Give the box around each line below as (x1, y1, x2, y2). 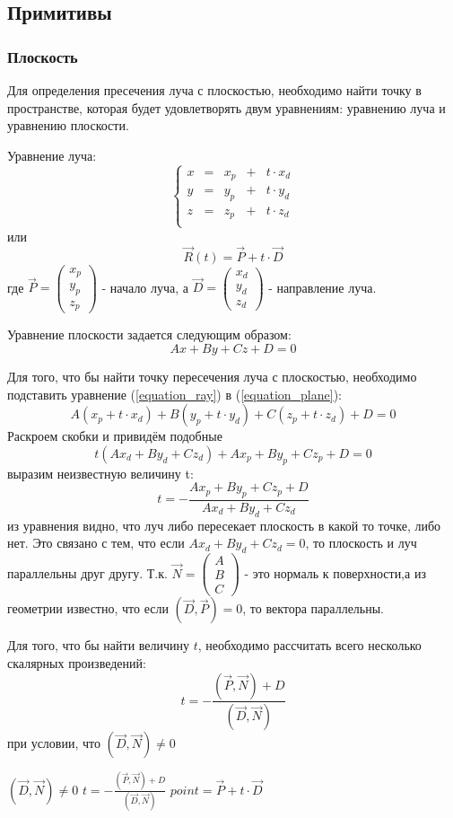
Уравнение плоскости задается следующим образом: (7, 325, 292, 344)
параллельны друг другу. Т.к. (7, 563, 168, 582)
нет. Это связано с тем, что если (7, 533, 185, 552)
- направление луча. (268, 277, 377, 296)
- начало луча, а (101, 277, 189, 296)
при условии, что (7, 734, 100, 752)
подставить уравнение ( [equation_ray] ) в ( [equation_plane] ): (7, 384, 342, 403)
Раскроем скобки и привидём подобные (7, 427, 222, 445)
